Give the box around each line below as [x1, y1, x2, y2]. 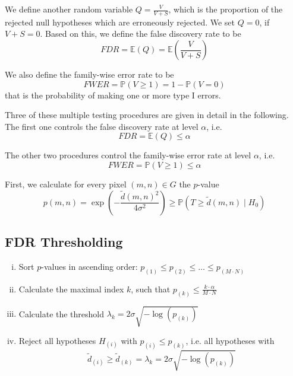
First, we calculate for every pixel [5, 177, 127, 190]
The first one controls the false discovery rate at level [5, 120, 199, 132]
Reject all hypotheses [18, 334, 96, 347]
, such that [131, 282, 171, 295]
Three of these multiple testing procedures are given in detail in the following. [5, 109, 289, 121]
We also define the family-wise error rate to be [5, 68, 174, 81]
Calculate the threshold [18, 307, 105, 320]
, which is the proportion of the [168, 3, 283, 15]
